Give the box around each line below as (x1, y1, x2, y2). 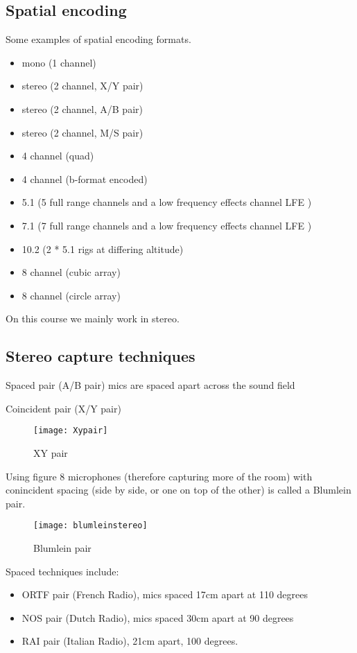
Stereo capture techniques (6, 345, 195, 367)
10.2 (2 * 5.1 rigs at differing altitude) (21, 241, 184, 256)
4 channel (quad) (21, 148, 94, 163)
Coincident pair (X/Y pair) (6, 401, 121, 415)
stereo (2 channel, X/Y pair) (21, 78, 143, 93)
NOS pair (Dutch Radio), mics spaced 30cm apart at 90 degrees (21, 610, 294, 625)
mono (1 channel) (21, 55, 96, 69)
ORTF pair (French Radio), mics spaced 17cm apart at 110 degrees (21, 587, 308, 602)
